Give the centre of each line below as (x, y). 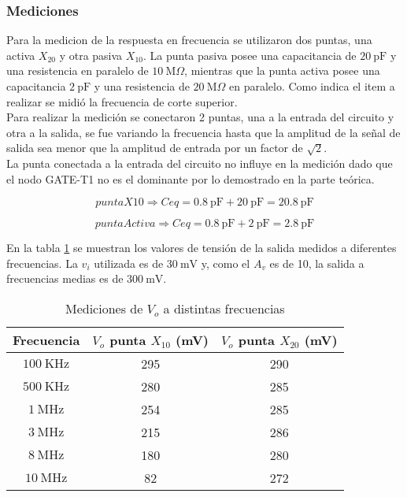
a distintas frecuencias (224, 308)
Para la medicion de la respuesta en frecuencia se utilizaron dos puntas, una (189, 40)
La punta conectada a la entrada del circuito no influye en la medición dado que (200, 163)
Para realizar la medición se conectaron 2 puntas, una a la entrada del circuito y (200, 117)
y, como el (226, 263)
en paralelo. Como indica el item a (312, 86)
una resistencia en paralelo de (78, 70)
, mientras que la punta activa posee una (282, 70)
